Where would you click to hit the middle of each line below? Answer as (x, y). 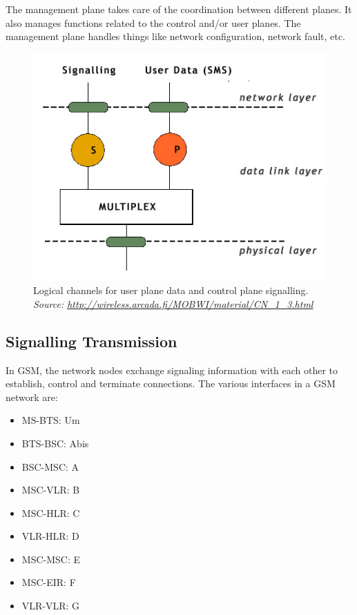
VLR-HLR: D (50, 536)
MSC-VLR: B (51, 490)
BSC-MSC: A (50, 466)
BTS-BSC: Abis (55, 443)
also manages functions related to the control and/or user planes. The (153, 22)
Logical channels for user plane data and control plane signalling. (171, 290)
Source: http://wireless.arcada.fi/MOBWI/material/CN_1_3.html (173, 303)
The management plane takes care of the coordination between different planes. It (179, 9)
